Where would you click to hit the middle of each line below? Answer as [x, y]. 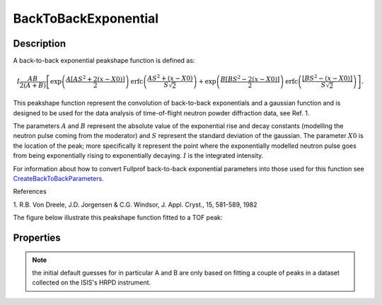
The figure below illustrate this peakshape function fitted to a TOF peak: [118, 218]
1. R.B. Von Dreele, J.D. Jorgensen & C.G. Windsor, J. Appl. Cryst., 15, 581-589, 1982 [135, 205]
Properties [37, 238]
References [30, 192]
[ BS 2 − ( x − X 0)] [327, 77]
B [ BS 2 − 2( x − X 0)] [250, 78]
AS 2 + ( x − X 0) [170, 77]
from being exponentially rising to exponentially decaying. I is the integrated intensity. [138, 156]
